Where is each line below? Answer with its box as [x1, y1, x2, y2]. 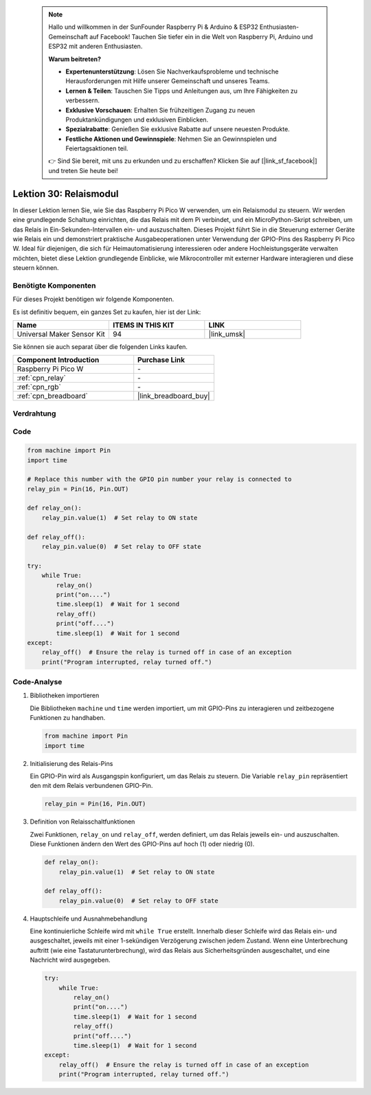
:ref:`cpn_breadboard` [16, 392, 89, 401]
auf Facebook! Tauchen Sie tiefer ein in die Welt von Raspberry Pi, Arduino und [89, 32, 313, 41]
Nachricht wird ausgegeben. [30, 956, 111, 964]
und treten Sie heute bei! [48, 166, 118, 174]
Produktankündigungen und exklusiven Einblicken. [65, 115, 209, 124]
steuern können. [12, 264, 59, 272]
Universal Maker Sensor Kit [16, 330, 106, 339]
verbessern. [65, 96, 100, 104]
